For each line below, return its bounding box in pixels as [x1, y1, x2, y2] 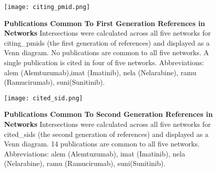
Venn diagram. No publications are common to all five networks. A [4, 47, 209, 58]
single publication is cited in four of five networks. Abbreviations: [4, 57, 204, 68]
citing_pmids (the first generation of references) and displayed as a [4, 37, 210, 48]
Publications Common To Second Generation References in [4, 109, 213, 119]
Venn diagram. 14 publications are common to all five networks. [4, 138, 200, 149]
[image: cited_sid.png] [4, 94, 83, 102]
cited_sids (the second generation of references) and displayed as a [4, 128, 208, 139]
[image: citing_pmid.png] [4, 4, 90, 11]
